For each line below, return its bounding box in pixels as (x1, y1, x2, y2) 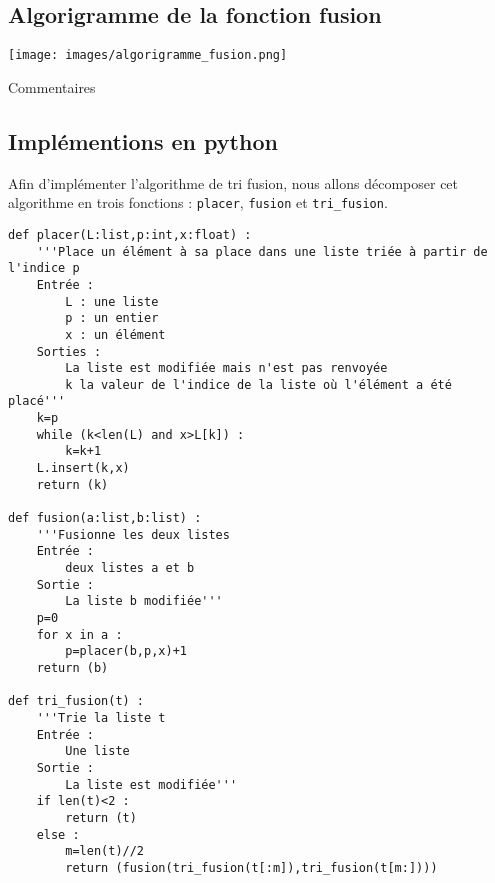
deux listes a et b (65, 561, 195, 576)
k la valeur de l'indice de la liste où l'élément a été (65, 377, 452, 392)
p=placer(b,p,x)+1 (65, 644, 187, 659)
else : (36, 827, 80, 842)
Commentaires (8, 76, 96, 97)
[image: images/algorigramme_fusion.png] (8, 48, 288, 63)
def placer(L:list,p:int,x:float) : (8, 227, 252, 242)
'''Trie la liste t (36, 710, 166, 725)
